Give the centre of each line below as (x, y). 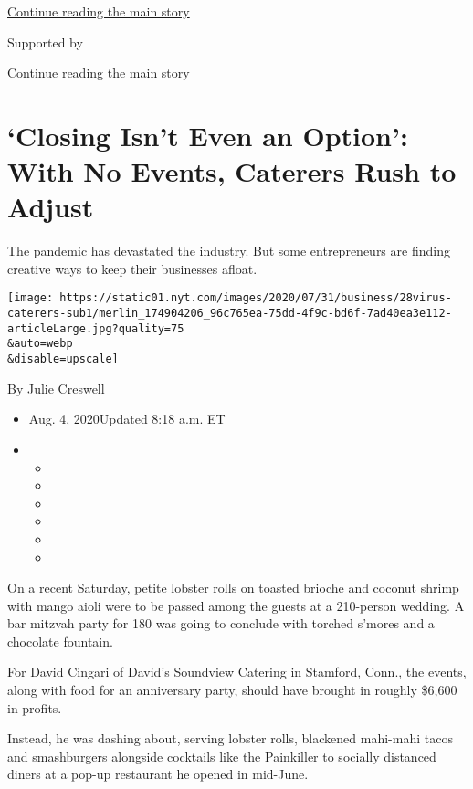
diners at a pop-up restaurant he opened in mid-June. (158, 774)
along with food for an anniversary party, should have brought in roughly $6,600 (232, 690)
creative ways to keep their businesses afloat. (132, 268)
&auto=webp (40, 344)
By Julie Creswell (56, 388)
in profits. (35, 707)
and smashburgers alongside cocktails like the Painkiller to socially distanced (222, 756)
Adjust (51, 207)
